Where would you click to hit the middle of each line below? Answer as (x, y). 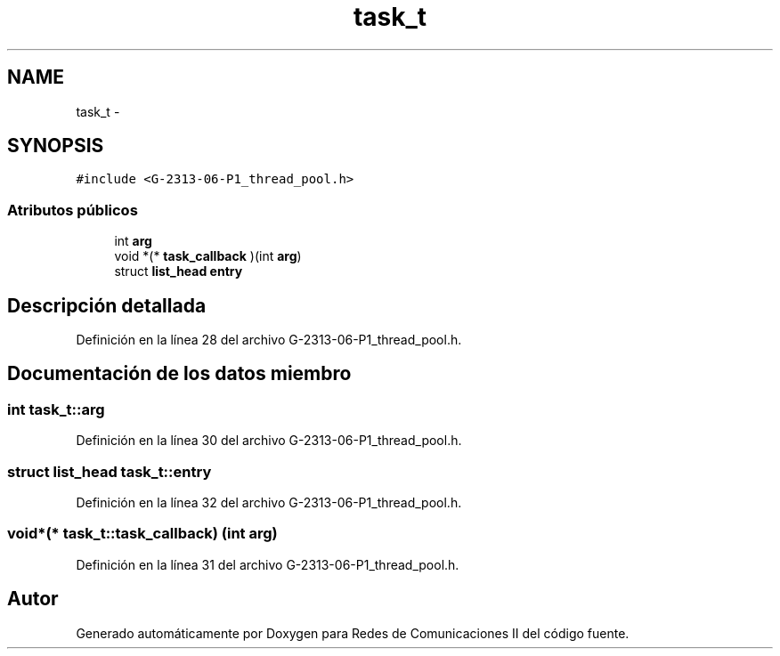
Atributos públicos (73, 210)
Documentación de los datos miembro (179, 374)
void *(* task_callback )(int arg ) (208, 256)
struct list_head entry (179, 271)
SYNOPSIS (56, 146)
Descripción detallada (107, 305)
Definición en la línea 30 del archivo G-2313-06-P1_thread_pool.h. (269, 441)
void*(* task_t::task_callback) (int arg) (142, 534)
